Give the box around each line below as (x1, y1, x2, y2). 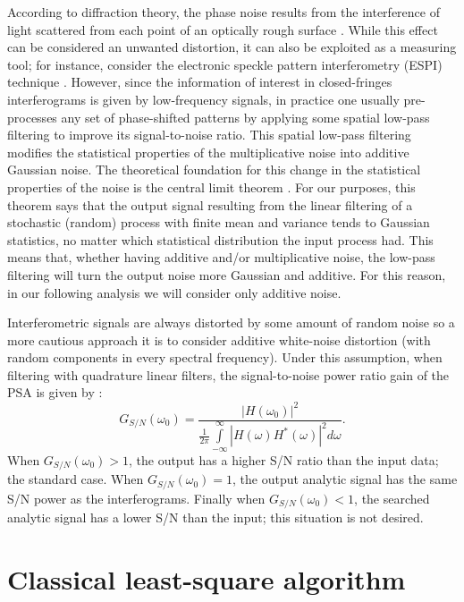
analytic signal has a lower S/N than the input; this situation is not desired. (7, 508, 424, 527)
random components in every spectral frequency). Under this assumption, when (7, 348, 443, 367)
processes (7, 107, 57, 126)
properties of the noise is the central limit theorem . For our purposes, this (7, 177, 416, 196)
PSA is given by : (7, 383, 103, 402)
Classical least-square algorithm (7, 560, 406, 597)
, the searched (354, 488, 430, 507)
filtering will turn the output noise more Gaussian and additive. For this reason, (7, 265, 446, 284)
